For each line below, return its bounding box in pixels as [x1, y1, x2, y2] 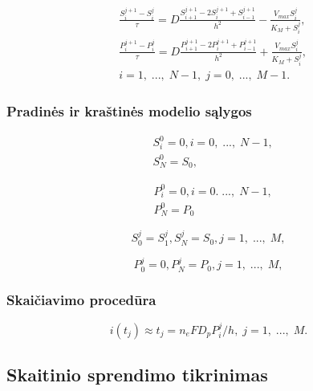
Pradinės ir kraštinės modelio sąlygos [6, 100, 252, 120]
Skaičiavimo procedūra [6, 289, 156, 309]
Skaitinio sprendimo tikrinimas [6, 362, 268, 387]
